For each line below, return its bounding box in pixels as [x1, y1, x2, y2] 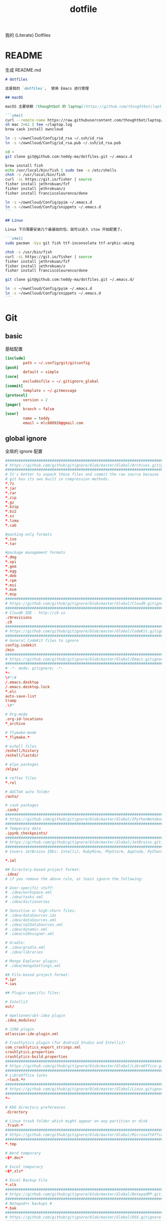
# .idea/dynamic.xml [5, 927, 48, 932]
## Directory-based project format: [5, 867, 81, 872]
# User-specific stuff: [5, 885, 55, 890]
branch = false [23, 407, 55, 412]
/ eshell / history [5, 748, 39, 753]
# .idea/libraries [5, 950, 43, 955]
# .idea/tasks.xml [5, 895, 43, 900]
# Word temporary [5, 1150, 41, 1156]
